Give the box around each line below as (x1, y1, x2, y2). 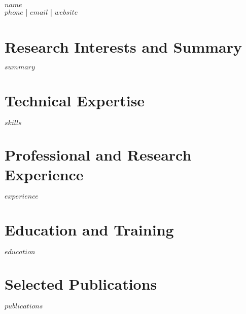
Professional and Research (5, 144, 192, 165)
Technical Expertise (5, 90, 145, 110)
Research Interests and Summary (5, 36, 242, 57)
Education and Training (5, 219, 174, 240)
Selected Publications (5, 273, 157, 294)
